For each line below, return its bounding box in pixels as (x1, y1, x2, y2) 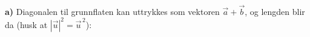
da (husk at (5, 18, 48, 30)
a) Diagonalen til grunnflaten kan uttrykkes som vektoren (5, 5, 220, 17)
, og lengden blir (245, 5, 305, 17)
